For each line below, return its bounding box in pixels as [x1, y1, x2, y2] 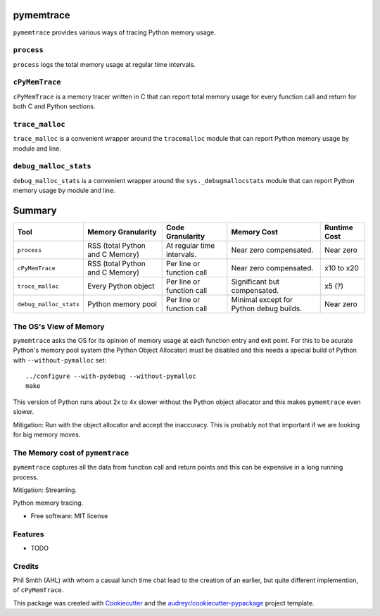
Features [13, 529, 44, 539]
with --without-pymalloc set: [13, 356, 107, 364]
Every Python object [87, 282, 155, 291]
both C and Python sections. [13, 102, 96, 111]
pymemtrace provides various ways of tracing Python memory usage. [13, 28, 216, 37]
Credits [13, 561, 39, 571]
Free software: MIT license [30, 511, 108, 520]
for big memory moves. [13, 430, 81, 439]
